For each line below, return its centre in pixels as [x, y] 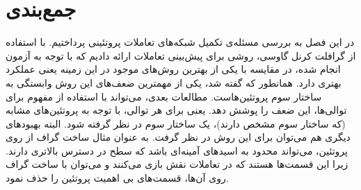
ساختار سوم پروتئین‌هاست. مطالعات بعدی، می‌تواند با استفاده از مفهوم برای [164, 96]
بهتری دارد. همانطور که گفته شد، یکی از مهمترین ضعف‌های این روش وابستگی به [174, 82]
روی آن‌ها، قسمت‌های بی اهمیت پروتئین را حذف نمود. [117, 178]
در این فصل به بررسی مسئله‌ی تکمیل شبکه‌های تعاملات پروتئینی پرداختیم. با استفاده [180, 42]
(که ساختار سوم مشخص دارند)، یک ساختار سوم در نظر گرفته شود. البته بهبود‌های [176, 123]
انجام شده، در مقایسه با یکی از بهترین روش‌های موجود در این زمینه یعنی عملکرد [173, 69]
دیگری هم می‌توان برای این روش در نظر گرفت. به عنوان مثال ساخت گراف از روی [178, 137]
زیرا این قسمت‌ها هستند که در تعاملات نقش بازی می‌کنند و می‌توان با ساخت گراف [177, 164]
